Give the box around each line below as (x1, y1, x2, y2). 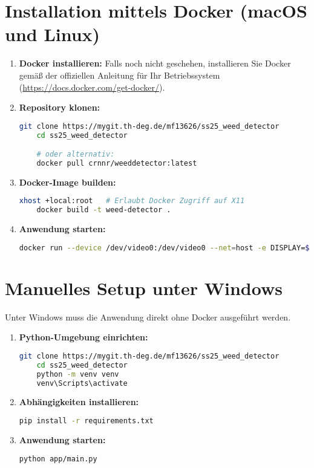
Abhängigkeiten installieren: (19, 395, 139, 408)
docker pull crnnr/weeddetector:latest (36, 158, 197, 167)
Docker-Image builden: (19, 175, 116, 188)
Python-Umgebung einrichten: (19, 331, 148, 343)
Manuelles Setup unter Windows (5, 275, 283, 300)
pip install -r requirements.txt (19, 417, 154, 426)
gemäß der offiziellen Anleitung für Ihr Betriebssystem (19, 68, 220, 81)
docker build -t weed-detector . (36, 206, 171, 215)
